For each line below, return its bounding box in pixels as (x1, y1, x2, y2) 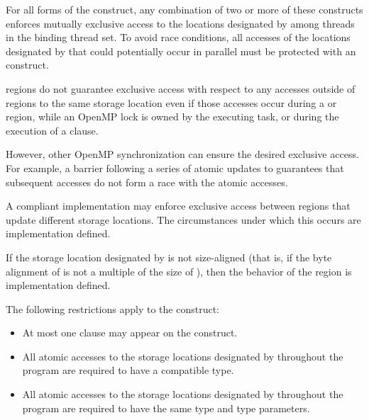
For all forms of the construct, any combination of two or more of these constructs (6, 2, 363, 16)
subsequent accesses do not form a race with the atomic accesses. (6, 174, 288, 189)
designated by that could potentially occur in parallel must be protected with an (6, 43, 356, 58)
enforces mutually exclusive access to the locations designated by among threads (6, 16, 355, 30)
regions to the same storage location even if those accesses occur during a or (6, 95, 337, 110)
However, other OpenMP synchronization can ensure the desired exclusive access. (6, 147, 359, 161)
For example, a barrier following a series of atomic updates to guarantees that (6, 160, 344, 175)
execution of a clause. (6, 123, 99, 137)
